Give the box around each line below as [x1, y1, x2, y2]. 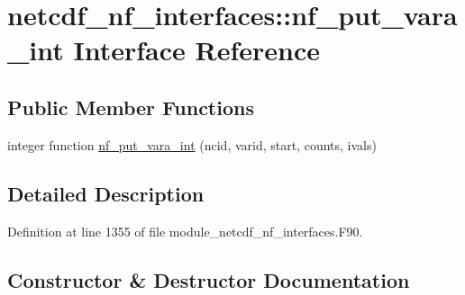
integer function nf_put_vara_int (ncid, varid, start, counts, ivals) [7, 135, 377, 154]
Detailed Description [7, 179, 205, 207]
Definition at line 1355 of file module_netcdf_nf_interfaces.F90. [7, 221, 363, 240]
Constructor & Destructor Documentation [7, 265, 410, 293]
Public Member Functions [7, 93, 254, 121]
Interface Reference [73, 31, 321, 68]
